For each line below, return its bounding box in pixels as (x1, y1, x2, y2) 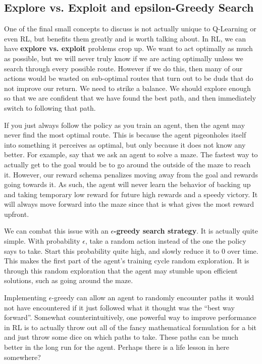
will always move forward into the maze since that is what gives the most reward (4, 199, 254, 209)
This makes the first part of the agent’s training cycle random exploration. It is (4, 255, 249, 266)
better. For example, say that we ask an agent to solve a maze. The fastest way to (4, 149, 258, 160)
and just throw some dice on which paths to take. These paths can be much (4, 332, 238, 342)
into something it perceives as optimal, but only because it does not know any (4, 139, 246, 150)
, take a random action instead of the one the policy (85, 236, 246, 246)
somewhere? (4, 351, 41, 362)
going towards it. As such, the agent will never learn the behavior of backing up (4, 179, 251, 190)
